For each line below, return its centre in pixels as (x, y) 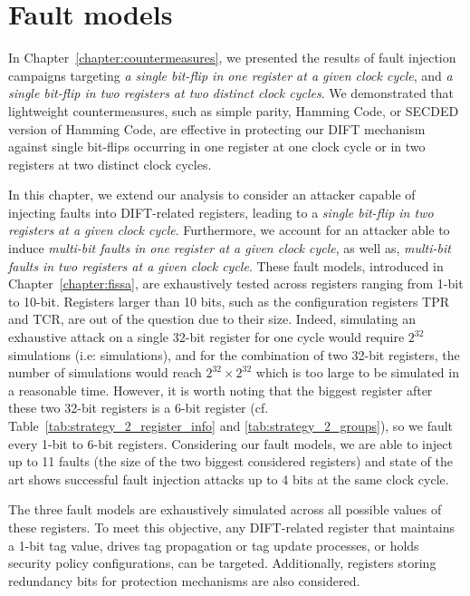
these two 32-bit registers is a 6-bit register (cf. (139, 408)
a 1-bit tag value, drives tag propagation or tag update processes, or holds (214, 545)
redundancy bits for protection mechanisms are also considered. (184, 580)
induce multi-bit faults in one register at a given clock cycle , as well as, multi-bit (230, 248)
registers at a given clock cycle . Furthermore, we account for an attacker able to (229, 230)
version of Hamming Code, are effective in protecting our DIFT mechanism (217, 128)
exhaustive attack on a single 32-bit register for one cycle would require (206, 337)
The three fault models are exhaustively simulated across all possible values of (225, 509)
